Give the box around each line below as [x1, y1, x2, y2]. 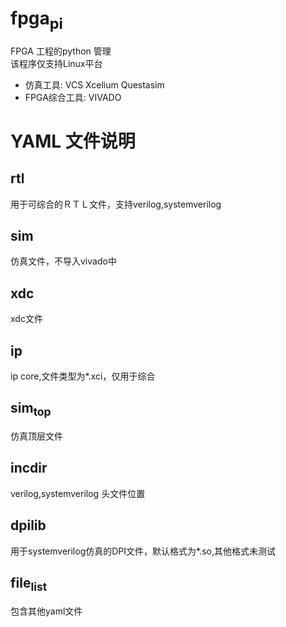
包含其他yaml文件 [10, 605, 83, 617]
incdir [10, 460, 48, 477]
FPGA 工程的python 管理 [10, 45, 112, 57]
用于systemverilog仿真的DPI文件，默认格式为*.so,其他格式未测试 [10, 545, 276, 557]
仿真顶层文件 [10, 430, 63, 442]
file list [10, 574, 48, 594]
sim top [10, 400, 52, 419]
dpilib [10, 517, 47, 534]
